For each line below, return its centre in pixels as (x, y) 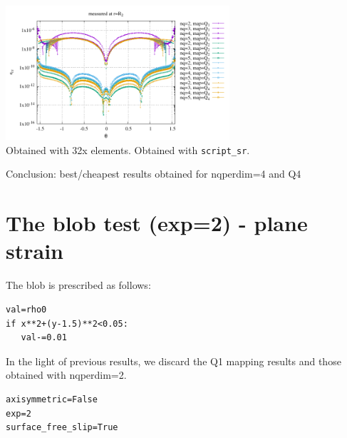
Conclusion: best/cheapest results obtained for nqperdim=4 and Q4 (154, 174)
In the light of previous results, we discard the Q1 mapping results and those (173, 361)
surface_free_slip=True (62, 428)
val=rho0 (26, 309)
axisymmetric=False (52, 399)
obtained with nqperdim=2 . (66, 375)
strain (35, 251)
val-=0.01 (44, 338)
